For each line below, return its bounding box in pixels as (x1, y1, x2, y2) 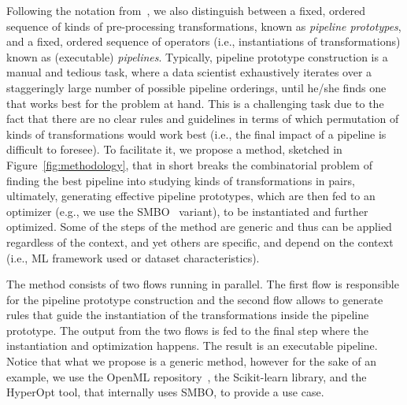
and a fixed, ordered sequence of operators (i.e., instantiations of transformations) (6, 33, 401, 50)
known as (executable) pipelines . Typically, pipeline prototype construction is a (6, 48, 388, 65)
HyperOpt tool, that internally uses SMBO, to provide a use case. (6, 384, 324, 400)
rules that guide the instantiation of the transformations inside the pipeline (6, 307, 369, 323)
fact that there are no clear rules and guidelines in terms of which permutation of (6, 110, 399, 127)
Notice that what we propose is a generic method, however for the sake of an (6, 353, 377, 370)
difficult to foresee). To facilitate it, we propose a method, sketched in (6, 141, 342, 158)
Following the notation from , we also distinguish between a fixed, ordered (6, 2, 365, 18)
